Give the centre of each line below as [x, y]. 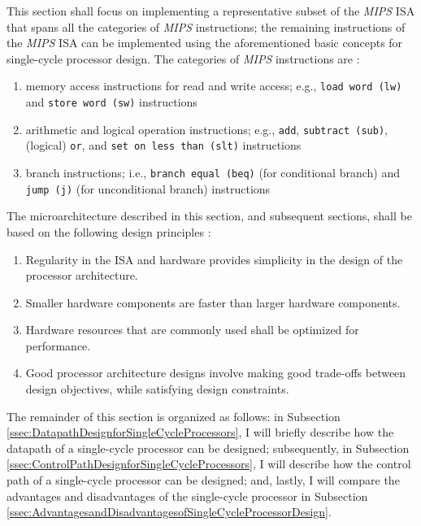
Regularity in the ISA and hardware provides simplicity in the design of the [214, 259]
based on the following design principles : [109, 231]
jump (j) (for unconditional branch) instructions [148, 188]
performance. [58, 345]
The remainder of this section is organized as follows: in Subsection [174, 416]
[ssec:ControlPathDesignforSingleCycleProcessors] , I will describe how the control [209, 464]
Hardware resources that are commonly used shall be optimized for [192, 330]
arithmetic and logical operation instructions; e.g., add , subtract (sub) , [207, 129]
